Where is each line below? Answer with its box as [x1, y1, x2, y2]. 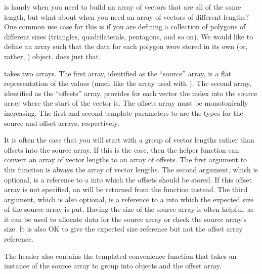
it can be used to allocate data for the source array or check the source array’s [4, 213, 247, 224]
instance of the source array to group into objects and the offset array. [4, 260, 222, 271]
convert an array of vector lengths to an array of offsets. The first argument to [4, 154, 247, 165]
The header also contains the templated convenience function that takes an [4, 250, 237, 261]
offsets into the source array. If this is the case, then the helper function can [4, 144, 239, 155]
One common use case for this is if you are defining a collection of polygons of [4, 21, 246, 32]
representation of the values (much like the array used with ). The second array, [4, 78, 251, 88]
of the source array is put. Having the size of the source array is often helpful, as [4, 204, 254, 214]
